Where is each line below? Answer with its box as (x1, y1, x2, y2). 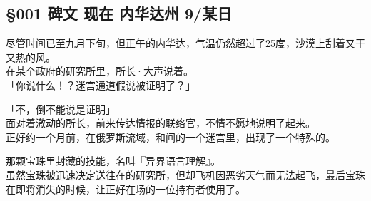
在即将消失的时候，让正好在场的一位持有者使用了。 (6, 181, 245, 196)
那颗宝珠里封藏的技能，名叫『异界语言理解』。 (6, 153, 220, 168)
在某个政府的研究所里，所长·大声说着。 (6, 63, 193, 78)
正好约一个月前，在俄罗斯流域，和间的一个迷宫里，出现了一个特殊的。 (6, 129, 335, 144)
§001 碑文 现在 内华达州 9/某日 (6, 2, 233, 24)
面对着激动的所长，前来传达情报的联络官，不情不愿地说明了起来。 (6, 115, 315, 130)
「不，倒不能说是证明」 (6, 101, 116, 116)
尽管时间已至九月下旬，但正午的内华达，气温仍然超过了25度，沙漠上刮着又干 (6, 36, 365, 51)
